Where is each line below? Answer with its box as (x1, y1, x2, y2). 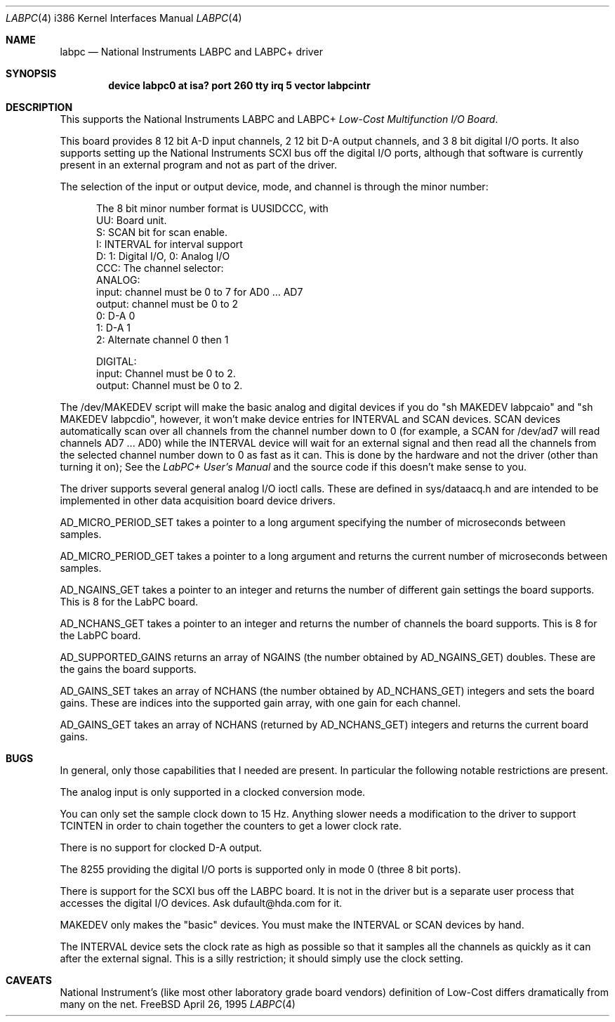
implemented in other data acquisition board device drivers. (60, 494, 336, 506)
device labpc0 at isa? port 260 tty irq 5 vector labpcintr (108, 79, 371, 91)
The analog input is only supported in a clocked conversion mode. (60, 786, 366, 798)
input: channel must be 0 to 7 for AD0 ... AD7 (96, 286, 303, 298)
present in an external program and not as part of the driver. (60, 159, 338, 171)
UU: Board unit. (96, 214, 167, 226)
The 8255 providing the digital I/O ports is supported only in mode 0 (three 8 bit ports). (60, 863, 461, 875)
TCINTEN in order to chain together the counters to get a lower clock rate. (60, 820, 402, 832)
